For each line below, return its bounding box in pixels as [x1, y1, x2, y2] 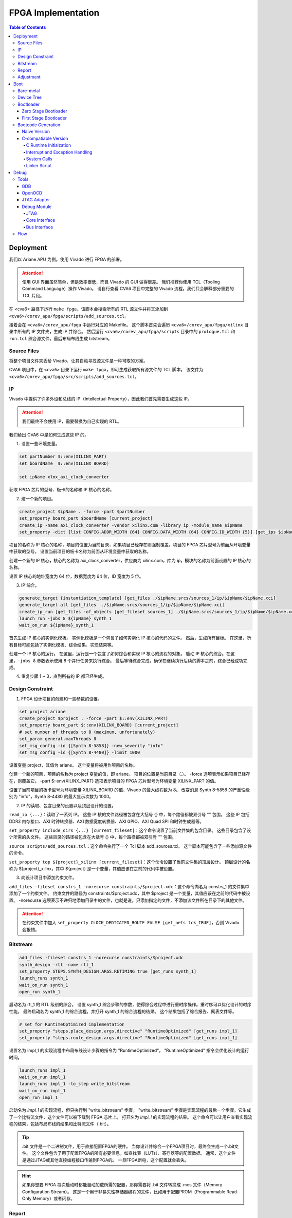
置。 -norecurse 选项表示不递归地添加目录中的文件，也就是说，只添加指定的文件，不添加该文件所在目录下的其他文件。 [9, 897, 247, 903]
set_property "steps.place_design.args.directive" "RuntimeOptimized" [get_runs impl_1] [19, 1028, 238, 1034]
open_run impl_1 [19, 1095, 58, 1101]
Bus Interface [26, 224, 53, 230]
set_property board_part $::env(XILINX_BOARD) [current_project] [19, 723, 179, 728]
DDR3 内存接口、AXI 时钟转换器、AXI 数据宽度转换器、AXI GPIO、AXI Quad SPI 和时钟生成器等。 [9, 818, 204, 824]
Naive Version [22, 129, 50, 134]
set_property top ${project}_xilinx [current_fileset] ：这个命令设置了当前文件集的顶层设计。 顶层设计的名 [9, 859, 251, 865]
